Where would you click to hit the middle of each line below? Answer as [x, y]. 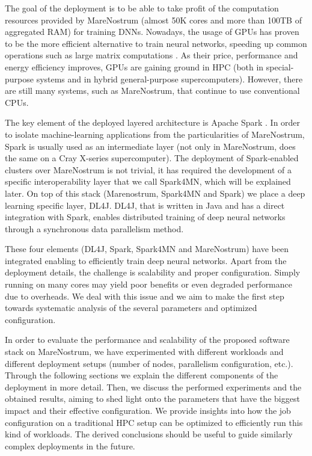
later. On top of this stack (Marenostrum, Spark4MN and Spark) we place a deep [155, 193]
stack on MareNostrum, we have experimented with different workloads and [144, 352]
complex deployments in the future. [70, 445]
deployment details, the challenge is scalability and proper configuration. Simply [153, 272]
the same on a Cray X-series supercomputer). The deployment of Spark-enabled [152, 158]
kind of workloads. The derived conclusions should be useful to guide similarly [149, 434]
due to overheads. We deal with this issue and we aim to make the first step [145, 296]
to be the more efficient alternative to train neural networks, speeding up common [156, 43]
